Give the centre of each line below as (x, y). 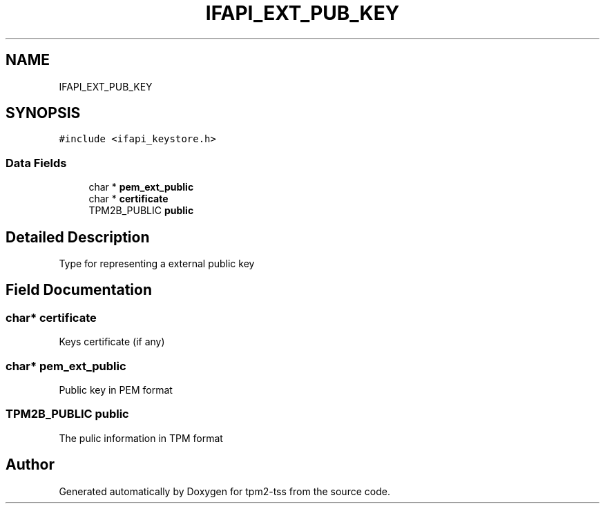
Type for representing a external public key (157, 264)
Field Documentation (79, 290)
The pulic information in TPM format (141, 438)
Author (30, 465)
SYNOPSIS (43, 113)
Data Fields (36, 163)
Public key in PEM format (116, 390)
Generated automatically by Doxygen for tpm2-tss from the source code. (224, 491)
